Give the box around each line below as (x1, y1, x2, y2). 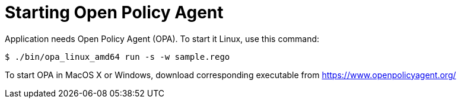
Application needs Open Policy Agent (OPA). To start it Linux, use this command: (5, 33, 320, 44)
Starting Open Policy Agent (5, 2, 224, 22)
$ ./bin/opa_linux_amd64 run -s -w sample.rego (5, 51, 230, 62)
